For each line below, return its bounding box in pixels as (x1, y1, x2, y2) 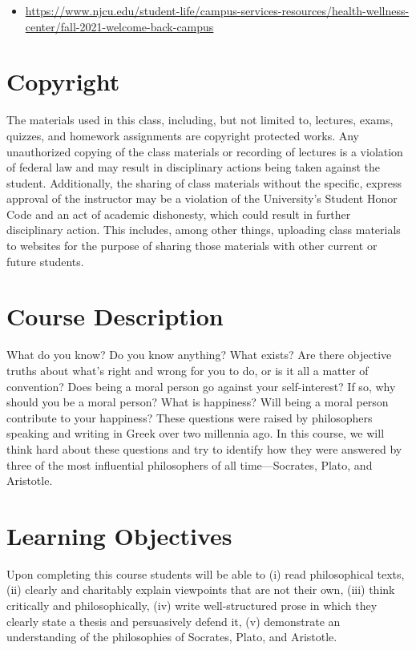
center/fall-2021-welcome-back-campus (25, 18, 214, 34)
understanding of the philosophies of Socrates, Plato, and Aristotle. (6, 628, 337, 645)
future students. (6, 252, 84, 269)
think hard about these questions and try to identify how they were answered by (6, 440, 402, 457)
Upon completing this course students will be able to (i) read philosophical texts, (6, 565, 405, 582)
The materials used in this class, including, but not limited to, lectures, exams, (6, 111, 394, 128)
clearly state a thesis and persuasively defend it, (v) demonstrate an (6, 612, 341, 629)
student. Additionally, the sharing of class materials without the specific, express (6, 174, 402, 191)
